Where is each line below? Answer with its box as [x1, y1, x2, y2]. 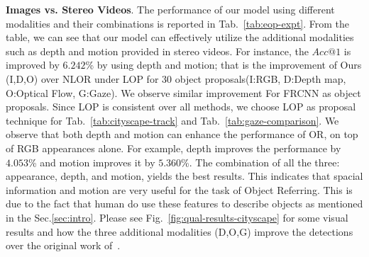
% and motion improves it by [28, 154, 155, 169]
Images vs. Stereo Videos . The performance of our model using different [6, 2, 335, 16]
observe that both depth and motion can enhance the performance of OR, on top [6, 127, 358, 142]
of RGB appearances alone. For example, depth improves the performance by [6, 140, 341, 155]
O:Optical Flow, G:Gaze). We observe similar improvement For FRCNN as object [6, 85, 361, 100]
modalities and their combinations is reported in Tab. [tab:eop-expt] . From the [6, 16, 350, 30]
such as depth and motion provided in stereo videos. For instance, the [6, 43, 309, 58]
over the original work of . [6, 238, 121, 253]
